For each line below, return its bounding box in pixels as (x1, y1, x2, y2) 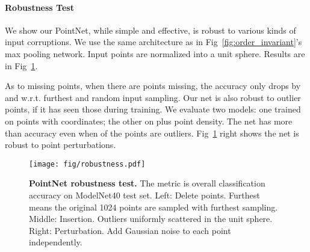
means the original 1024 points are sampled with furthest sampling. (29, 200, 278, 213)
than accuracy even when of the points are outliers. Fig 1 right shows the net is (5, 126, 299, 139)
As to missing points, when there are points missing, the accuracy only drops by (5, 79, 301, 92)
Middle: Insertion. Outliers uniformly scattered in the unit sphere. (29, 212, 273, 225)
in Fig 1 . (5, 59, 38, 72)
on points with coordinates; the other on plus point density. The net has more (5, 114, 293, 127)
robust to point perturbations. (5, 138, 116, 151)
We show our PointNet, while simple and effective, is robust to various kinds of (5, 23, 296, 36)
